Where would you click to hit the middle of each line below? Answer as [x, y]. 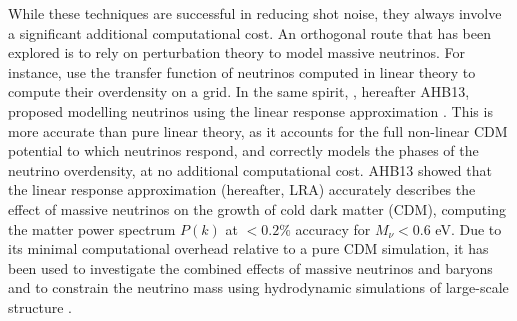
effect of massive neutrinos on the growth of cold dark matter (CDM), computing [257, 208]
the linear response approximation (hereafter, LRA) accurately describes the [242, 189]
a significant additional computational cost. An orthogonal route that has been [249, 32]
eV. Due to [468, 228]
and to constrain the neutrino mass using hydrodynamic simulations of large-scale [258, 287]
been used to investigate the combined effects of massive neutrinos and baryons [250, 267]
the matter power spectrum [92, 228]
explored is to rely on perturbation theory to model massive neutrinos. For [236, 52]
